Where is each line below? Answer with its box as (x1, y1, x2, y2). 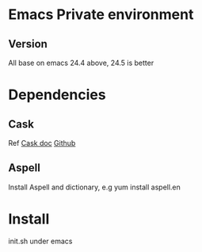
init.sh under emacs (8, 236, 73, 246)
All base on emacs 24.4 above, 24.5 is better (8, 58, 154, 67)
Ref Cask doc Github (8, 139, 76, 147)
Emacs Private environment (8, 6, 194, 24)
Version (8, 37, 48, 51)
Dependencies (8, 86, 106, 104)
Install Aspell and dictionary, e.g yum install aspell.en (8, 182, 181, 192)
